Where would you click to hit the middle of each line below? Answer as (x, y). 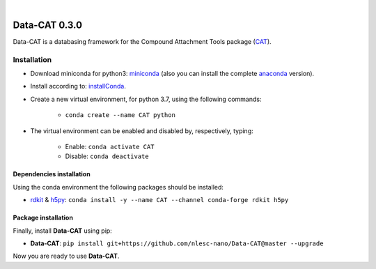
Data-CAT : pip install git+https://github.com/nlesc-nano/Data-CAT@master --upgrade (177, 243)
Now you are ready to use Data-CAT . (66, 256)
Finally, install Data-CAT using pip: (63, 231)
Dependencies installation (52, 174)
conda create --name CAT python (120, 115)
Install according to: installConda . (78, 86)
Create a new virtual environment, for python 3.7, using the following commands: (146, 99)
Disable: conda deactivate (107, 156)
